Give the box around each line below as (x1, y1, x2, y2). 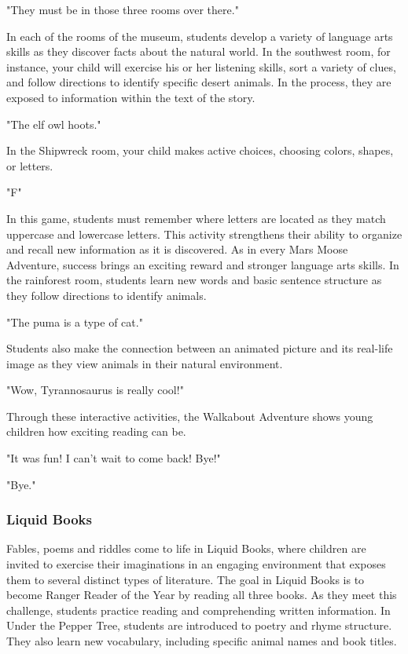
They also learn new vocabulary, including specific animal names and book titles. (6, 633, 397, 649)
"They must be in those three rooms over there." (6, 2, 239, 17)
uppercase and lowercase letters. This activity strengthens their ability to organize (6, 225, 402, 242)
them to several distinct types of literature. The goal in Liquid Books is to (6, 571, 365, 587)
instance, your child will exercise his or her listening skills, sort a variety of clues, (6, 58, 396, 75)
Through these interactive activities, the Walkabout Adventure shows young (6, 407, 373, 424)
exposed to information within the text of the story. (6, 89, 255, 105)
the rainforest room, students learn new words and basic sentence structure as (6, 272, 382, 288)
